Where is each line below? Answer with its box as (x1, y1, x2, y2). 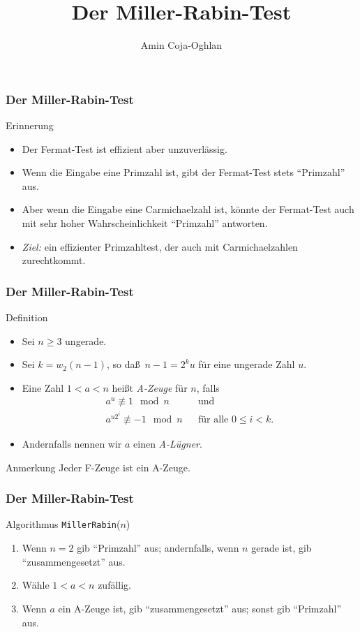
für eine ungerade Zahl (198, 357, 295, 372)
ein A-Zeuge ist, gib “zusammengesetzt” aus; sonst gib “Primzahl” (58, 601, 342, 615)
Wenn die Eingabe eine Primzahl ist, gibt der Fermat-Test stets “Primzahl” (22, 165, 345, 179)
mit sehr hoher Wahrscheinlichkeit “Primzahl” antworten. (22, 215, 268, 230)
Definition (6, 309, 48, 324)
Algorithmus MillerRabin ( (6, 517, 121, 531)
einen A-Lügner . (133, 436, 202, 451)
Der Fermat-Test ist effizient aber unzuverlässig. (22, 141, 227, 156)
